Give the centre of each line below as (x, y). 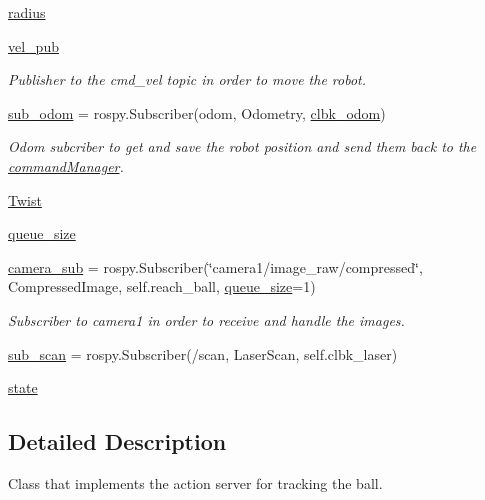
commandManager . (66, 165)
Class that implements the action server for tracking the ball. (195, 482)
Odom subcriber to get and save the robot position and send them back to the (242, 146)
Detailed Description (117, 441)
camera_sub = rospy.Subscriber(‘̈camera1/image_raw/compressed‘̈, (215, 266)
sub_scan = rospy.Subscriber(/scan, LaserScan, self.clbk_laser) (203, 353)
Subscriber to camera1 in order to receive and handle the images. (206, 319)
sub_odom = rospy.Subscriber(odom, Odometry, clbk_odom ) (197, 112)
